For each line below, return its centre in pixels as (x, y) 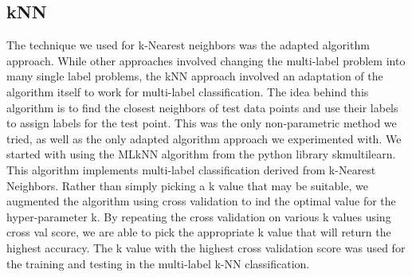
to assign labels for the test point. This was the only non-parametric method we (202, 123)
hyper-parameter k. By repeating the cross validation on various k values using (199, 216)
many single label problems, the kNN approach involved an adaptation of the (195, 76)
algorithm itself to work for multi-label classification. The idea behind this (188, 91)
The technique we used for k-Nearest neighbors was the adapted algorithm (188, 45)
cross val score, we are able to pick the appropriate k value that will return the (199, 232)
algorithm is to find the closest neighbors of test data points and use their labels (202, 107)
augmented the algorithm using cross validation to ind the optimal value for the (201, 201)
